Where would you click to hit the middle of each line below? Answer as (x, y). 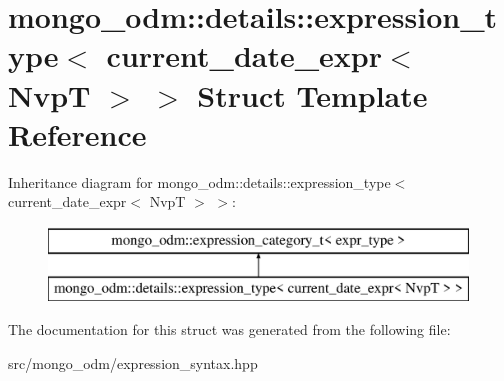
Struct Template (312, 94)
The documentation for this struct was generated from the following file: (229, 329)
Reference (77, 133)
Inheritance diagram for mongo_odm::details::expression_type (199, 181)
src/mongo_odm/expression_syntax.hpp (133, 362)
